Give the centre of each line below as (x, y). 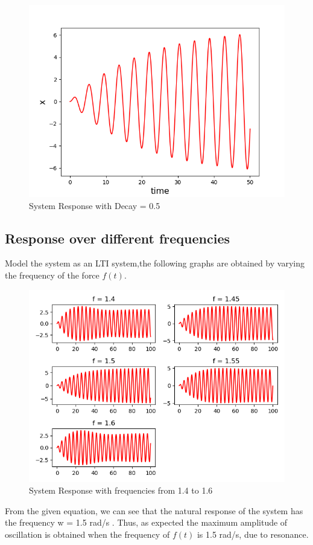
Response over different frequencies (118, 238)
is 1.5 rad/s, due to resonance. (253, 534)
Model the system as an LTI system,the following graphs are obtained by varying (155, 263)
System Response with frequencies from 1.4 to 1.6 (121, 490)
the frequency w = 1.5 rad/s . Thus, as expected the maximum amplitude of (146, 522)
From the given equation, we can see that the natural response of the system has (154, 510)
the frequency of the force (52, 275)
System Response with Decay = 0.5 (95, 205)
